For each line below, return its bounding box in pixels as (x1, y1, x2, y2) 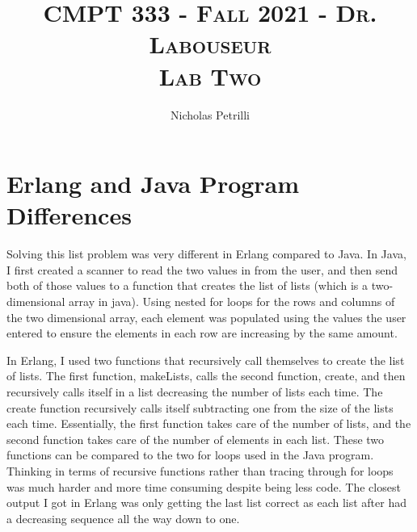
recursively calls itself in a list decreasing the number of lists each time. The (6, 383, 383, 400)
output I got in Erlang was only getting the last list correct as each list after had (6, 494, 406, 511)
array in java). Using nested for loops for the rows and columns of (69, 293, 395, 309)
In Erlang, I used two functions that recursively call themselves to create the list (6, 351, 405, 368)
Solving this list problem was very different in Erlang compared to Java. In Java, (6, 245, 406, 262)
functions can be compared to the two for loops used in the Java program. (6, 446, 374, 463)
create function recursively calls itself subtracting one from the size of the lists (6, 399, 394, 416)
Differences (6, 199, 132, 232)
